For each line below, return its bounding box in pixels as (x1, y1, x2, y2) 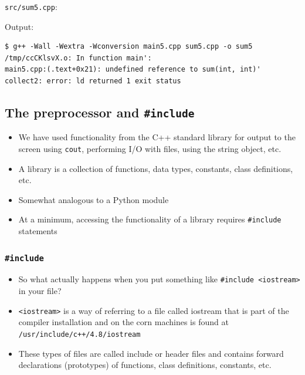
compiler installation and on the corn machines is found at (18, 316, 229, 328)
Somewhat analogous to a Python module (18, 193, 169, 205)
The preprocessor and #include (5, 103, 195, 121)
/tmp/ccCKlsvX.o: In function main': (5, 53, 152, 62)
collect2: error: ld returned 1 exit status (5, 77, 181, 86)
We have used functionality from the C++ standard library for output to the (18, 131, 296, 143)
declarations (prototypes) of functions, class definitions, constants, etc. (18, 359, 272, 371)
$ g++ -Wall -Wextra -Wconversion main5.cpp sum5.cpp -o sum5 (5, 42, 253, 51)
